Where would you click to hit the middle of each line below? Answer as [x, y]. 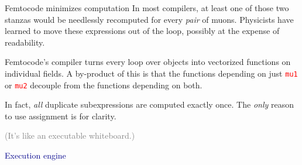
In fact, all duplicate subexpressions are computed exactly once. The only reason [149, 104]
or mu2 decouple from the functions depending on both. [104, 85]
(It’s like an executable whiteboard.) [70, 135]
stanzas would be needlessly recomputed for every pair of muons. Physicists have [149, 19]
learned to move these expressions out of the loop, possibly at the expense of [142, 31]
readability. [25, 42]
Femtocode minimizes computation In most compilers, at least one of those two [147, 8]
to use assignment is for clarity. [61, 116]
